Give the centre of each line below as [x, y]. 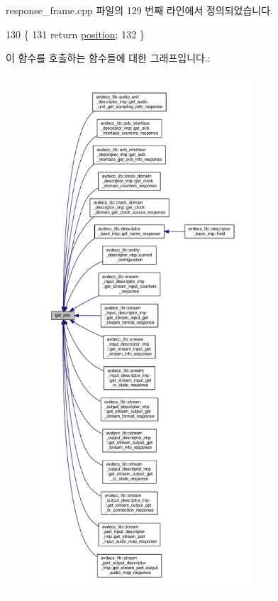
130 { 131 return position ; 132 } [75, 34]
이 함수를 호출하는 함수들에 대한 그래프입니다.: [108, 58]
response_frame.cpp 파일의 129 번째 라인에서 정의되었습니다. [140, 10]
